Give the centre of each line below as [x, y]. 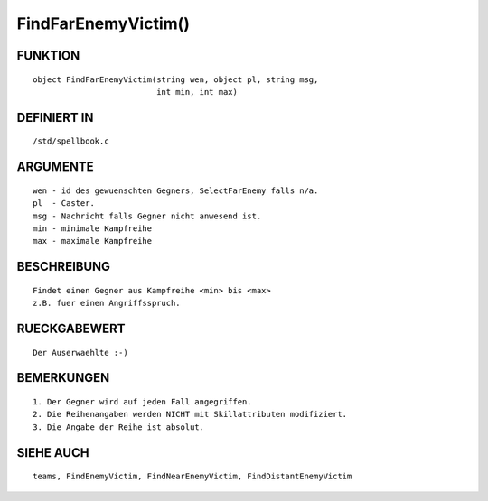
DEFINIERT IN [55, 117]
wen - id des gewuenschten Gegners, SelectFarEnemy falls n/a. [176, 190]
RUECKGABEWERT [71, 328]
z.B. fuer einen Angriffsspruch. [107, 303]
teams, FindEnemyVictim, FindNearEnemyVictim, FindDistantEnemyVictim [192, 477]
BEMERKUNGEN [63, 378]
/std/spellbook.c [71, 141]
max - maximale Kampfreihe [93, 241]
